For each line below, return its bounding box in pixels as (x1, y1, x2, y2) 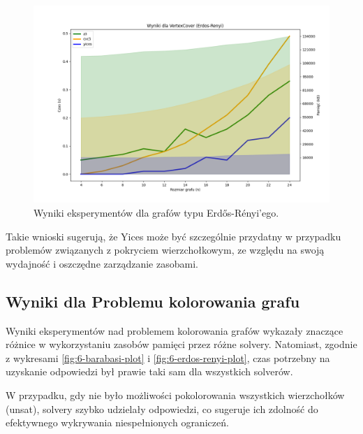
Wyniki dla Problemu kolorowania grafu (6, 290, 300, 312)
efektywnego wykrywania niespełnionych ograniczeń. (6, 415, 229, 430)
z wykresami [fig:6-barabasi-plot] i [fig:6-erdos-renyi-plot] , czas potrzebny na (6, 350, 330, 365)
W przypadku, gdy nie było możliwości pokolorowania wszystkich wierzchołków (6, 387, 345, 402)
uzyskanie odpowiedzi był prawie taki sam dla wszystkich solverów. (6, 364, 293, 379)
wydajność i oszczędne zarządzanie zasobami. (6, 256, 198, 270)
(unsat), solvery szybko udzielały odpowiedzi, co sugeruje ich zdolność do (6, 401, 318, 416)
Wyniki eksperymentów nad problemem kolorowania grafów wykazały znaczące (6, 323, 343, 338)
